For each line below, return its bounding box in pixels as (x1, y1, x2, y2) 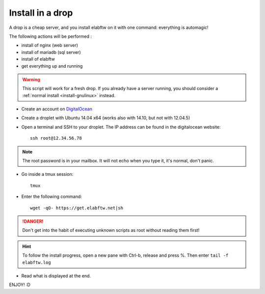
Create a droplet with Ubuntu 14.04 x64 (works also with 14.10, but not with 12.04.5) (21, 115, 190, 121)
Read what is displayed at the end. (21, 272, 91, 279)
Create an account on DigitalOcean (21, 106, 93, 112)
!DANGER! (22, 218, 44, 224)
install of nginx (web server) (21, 42, 79, 49)
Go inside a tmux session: (21, 171, 74, 177)
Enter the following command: (21, 194, 82, 199)
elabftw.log (22, 260, 51, 265)
